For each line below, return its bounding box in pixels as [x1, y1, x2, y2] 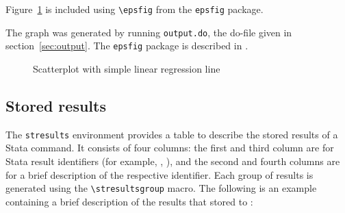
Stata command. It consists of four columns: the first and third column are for [5, 140, 334, 155]
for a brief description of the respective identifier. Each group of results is [5, 167, 314, 181]
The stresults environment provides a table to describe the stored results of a [5, 127, 338, 141]
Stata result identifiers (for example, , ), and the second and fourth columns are [5, 154, 340, 168]
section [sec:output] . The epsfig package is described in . [5, 38, 248, 53]
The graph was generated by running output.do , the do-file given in [5, 25, 292, 39]
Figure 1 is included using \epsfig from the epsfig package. [5, 2, 264, 16]
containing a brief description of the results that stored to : [5, 194, 253, 208]
